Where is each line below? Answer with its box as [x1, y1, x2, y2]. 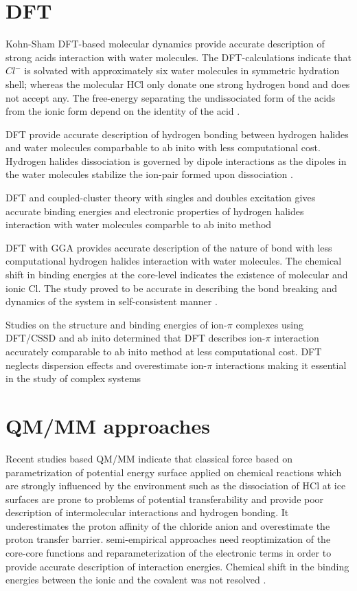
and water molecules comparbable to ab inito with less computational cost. [5, 140, 321, 155]
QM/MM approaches [5, 411, 210, 439]
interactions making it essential [215, 357, 347, 372]
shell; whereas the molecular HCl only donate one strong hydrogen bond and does [5, 76, 350, 91]
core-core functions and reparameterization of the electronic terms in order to [5, 546, 332, 560]
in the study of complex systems [5, 371, 141, 386]
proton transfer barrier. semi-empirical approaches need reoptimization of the [5, 532, 331, 546]
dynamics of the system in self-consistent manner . [5, 294, 218, 309]
